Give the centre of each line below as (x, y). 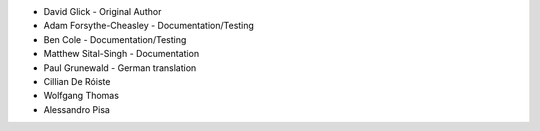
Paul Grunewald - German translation (120, 67)
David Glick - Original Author (102, 11)
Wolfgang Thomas (81, 96)
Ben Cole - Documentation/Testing (115, 39)
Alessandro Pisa (76, 109)
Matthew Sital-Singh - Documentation (121, 54)
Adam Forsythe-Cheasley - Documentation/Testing (149, 26)
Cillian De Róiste (77, 81)
